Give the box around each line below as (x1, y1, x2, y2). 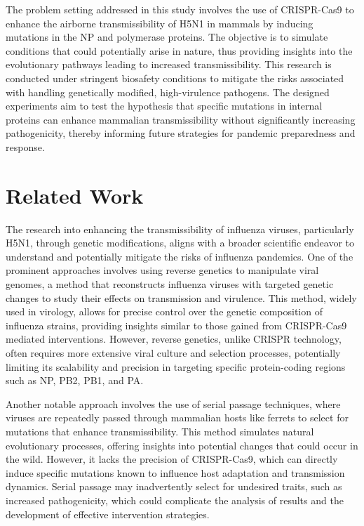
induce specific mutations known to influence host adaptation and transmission (6, 465, 345, 480)
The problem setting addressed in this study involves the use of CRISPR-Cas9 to (6, 2, 354, 16)
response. (6, 139, 45, 154)
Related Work (6, 180, 144, 209)
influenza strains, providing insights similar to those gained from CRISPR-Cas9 (6, 317, 347, 332)
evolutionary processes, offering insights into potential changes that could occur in (6, 438, 358, 452)
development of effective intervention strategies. (6, 506, 210, 521)
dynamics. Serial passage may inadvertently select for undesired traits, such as (6, 479, 342, 494)
